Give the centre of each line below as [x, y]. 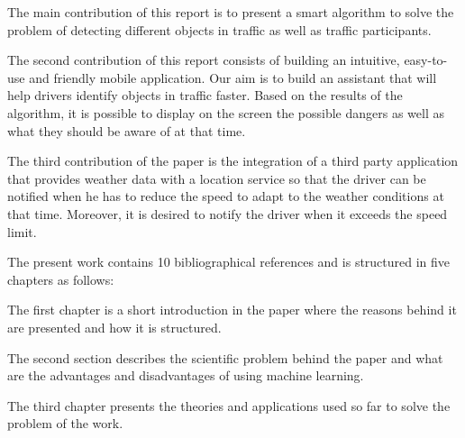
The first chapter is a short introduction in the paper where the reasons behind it [232, 310]
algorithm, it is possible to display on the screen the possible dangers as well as [226, 112]
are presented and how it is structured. [114, 327]
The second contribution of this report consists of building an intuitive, [204, 60]
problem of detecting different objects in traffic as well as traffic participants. [219, 29]
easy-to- [426, 60]
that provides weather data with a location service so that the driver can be [217, 178]
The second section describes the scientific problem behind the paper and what [225, 357]
